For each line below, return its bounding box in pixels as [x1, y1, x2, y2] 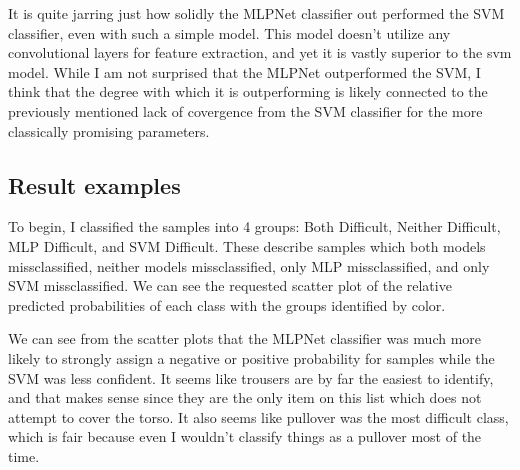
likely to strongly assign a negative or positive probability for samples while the [8, 347, 495, 368]
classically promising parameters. [8, 120, 210, 141]
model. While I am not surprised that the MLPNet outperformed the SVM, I [8, 61, 481, 82]
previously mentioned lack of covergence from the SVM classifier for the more [8, 100, 483, 121]
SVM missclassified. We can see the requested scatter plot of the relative [8, 275, 452, 296]
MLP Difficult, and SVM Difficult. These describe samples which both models [8, 235, 486, 256]
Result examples [8, 169, 181, 200]
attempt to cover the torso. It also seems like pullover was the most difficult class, [8, 406, 509, 427]
